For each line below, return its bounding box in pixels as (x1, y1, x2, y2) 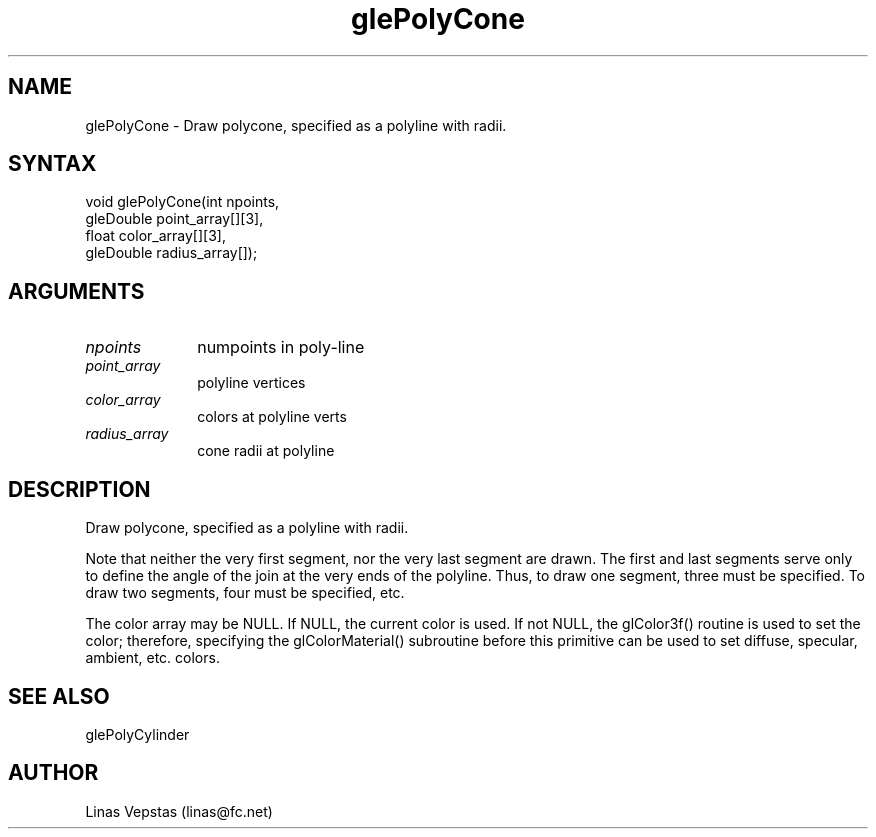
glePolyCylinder (85, 725, 190, 743)
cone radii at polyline (197, 442, 335, 460)
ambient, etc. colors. (85, 649, 220, 667)
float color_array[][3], (85, 227, 226, 245)
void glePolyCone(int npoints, (85, 193, 280, 211)
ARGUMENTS (8, 278, 145, 304)
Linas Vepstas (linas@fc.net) (85, 802, 273, 820)
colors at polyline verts (197, 408, 347, 426)
